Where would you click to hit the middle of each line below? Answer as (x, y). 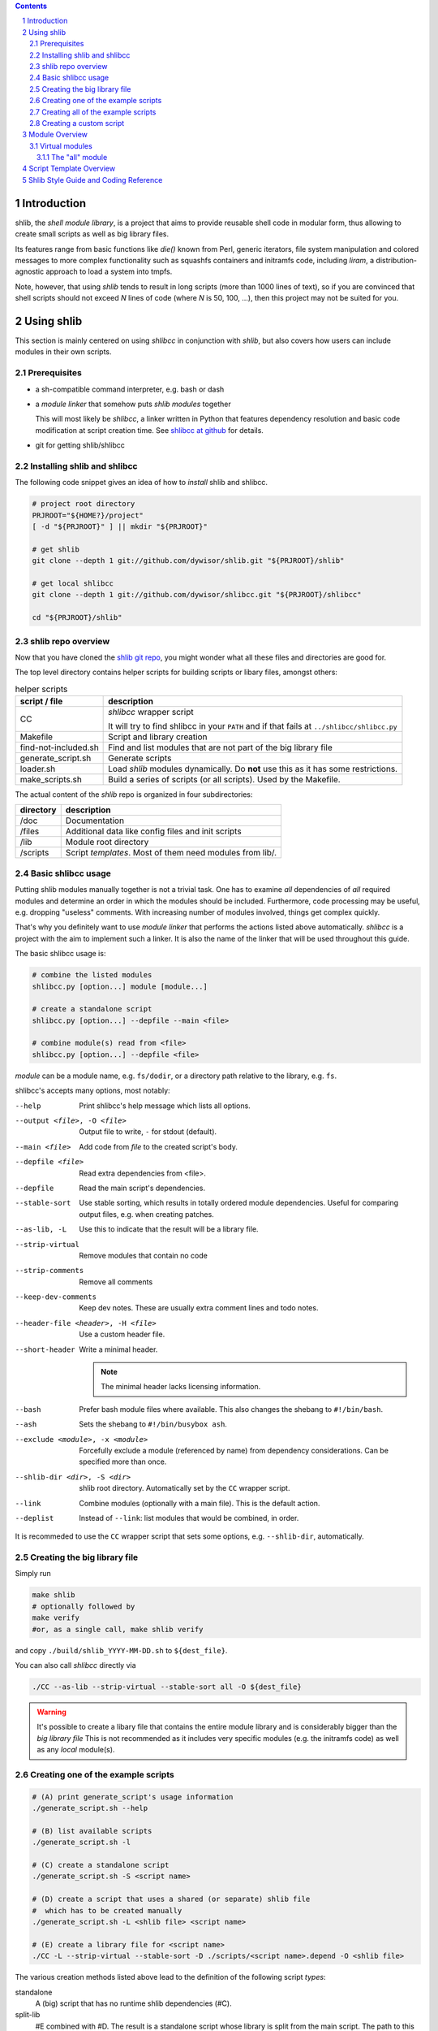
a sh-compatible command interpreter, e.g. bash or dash (130, 389)
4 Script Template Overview (69, 169)
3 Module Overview (55, 135)
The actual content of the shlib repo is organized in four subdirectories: (134, 795)
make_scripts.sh (51, 780)
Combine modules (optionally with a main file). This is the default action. (200, 1503)
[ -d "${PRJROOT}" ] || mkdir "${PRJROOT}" (120, 527)
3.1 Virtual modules (61, 145)
